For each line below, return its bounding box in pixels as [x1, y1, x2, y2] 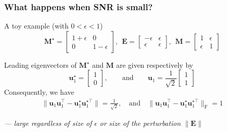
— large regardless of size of [4, 118, 92, 128]
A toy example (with [4, 20, 69, 31]
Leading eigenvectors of [4, 59, 77, 70]
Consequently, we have [4, 87, 74, 97]
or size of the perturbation [100, 118, 181, 128]
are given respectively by [116, 59, 193, 70]
